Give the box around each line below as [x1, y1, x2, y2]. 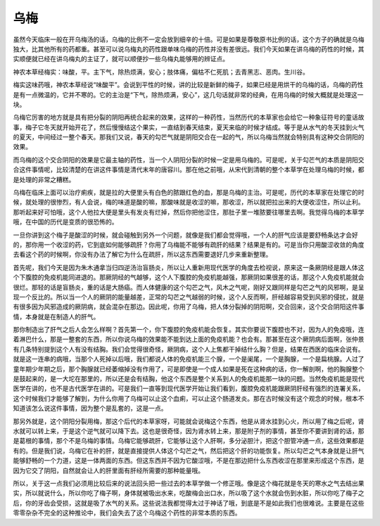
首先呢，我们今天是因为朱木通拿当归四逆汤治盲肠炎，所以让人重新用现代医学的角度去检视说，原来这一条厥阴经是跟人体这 [13, 263, 365, 271]
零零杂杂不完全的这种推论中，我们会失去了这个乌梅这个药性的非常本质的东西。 [13, 508, 241, 517]
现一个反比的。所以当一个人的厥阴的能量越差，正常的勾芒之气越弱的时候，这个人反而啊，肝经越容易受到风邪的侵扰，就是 [13, 293, 365, 301]
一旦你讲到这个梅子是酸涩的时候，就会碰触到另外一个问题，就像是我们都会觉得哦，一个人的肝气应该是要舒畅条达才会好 [13, 231, 358, 239]
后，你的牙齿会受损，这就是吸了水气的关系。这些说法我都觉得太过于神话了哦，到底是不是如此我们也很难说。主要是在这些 [13, 499, 365, 507]
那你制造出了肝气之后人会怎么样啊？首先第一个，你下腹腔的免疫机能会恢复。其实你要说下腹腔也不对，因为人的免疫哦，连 [13, 326, 365, 334]
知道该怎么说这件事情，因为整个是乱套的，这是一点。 [13, 404, 167, 413]
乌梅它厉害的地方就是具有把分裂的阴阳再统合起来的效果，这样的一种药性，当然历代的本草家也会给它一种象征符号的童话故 [13, 113, 365, 122]
